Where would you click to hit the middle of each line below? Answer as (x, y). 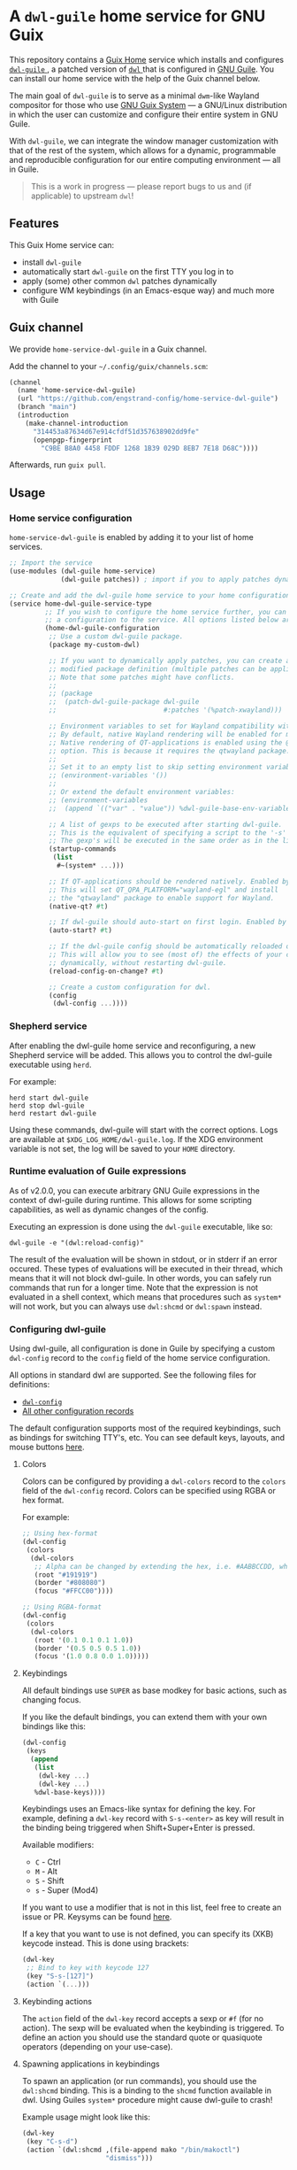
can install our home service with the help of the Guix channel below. (135, 78)
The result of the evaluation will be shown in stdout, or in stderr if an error (143, 1259)
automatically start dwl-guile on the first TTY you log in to (128, 271)
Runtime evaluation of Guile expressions (98, 1171)
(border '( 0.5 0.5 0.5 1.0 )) (88, 1649)
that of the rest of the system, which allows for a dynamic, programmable (143, 150)
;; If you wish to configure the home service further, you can (166, 612)
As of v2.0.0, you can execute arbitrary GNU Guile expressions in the (135, 1190)
